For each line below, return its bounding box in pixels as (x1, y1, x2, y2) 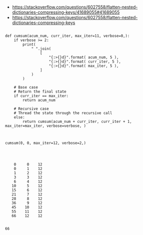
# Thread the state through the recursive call (14, 111, 112, 116)
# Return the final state (14, 89, 67, 94)
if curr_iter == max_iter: (14, 94, 69, 98)
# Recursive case (14, 106, 49, 111)
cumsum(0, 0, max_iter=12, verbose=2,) (5, 141, 86, 145)
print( (22, 42, 36, 47)
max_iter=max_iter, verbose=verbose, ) (5, 123, 86, 128)
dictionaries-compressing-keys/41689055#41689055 (12, 9, 120, 15)
